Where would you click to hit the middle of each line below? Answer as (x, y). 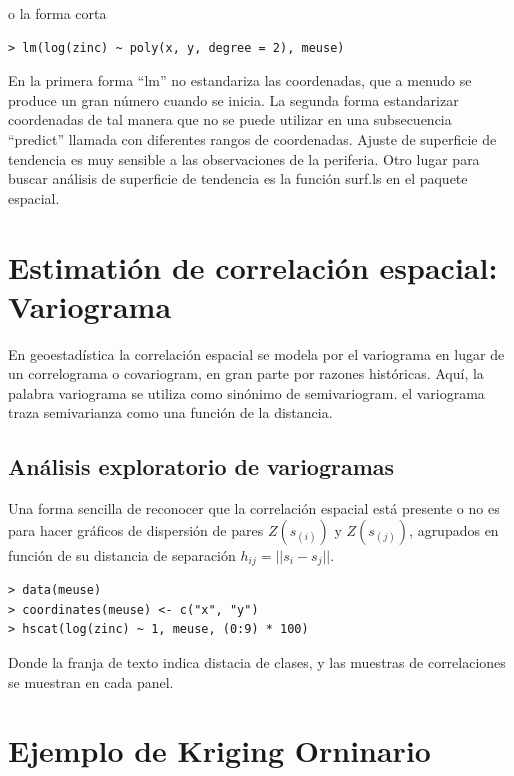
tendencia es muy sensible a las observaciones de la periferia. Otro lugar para (244, 158)
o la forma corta (57, 13)
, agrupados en (454, 529)
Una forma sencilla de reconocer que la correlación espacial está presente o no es (254, 508)
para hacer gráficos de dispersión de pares (136, 529)
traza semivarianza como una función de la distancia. (170, 412)
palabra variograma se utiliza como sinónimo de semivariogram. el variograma (246, 392)
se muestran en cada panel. (91, 681)
